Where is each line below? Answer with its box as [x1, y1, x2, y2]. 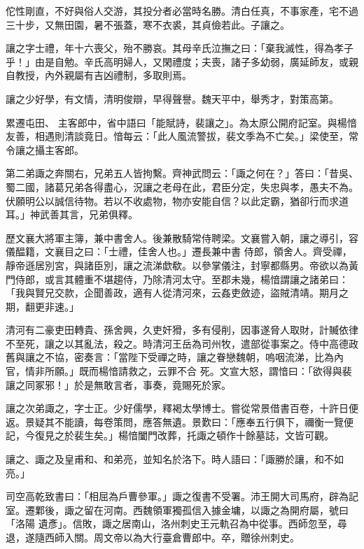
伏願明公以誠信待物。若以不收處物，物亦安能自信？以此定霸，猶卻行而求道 [6, 193, 349, 208]
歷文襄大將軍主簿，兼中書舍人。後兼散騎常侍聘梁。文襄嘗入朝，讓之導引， [6, 230, 349, 245]
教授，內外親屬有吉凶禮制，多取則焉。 [15, 68, 192, 83]
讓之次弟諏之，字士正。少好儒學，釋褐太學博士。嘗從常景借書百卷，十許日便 [6, 401, 358, 415]
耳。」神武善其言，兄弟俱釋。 [6, 207, 138, 222]
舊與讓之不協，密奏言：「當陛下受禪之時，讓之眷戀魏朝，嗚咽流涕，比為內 [6, 350, 344, 364]
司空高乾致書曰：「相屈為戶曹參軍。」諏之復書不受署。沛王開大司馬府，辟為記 [6, 489, 358, 504]
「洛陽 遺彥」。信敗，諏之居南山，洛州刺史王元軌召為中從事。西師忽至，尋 [6, 516, 347, 531]
